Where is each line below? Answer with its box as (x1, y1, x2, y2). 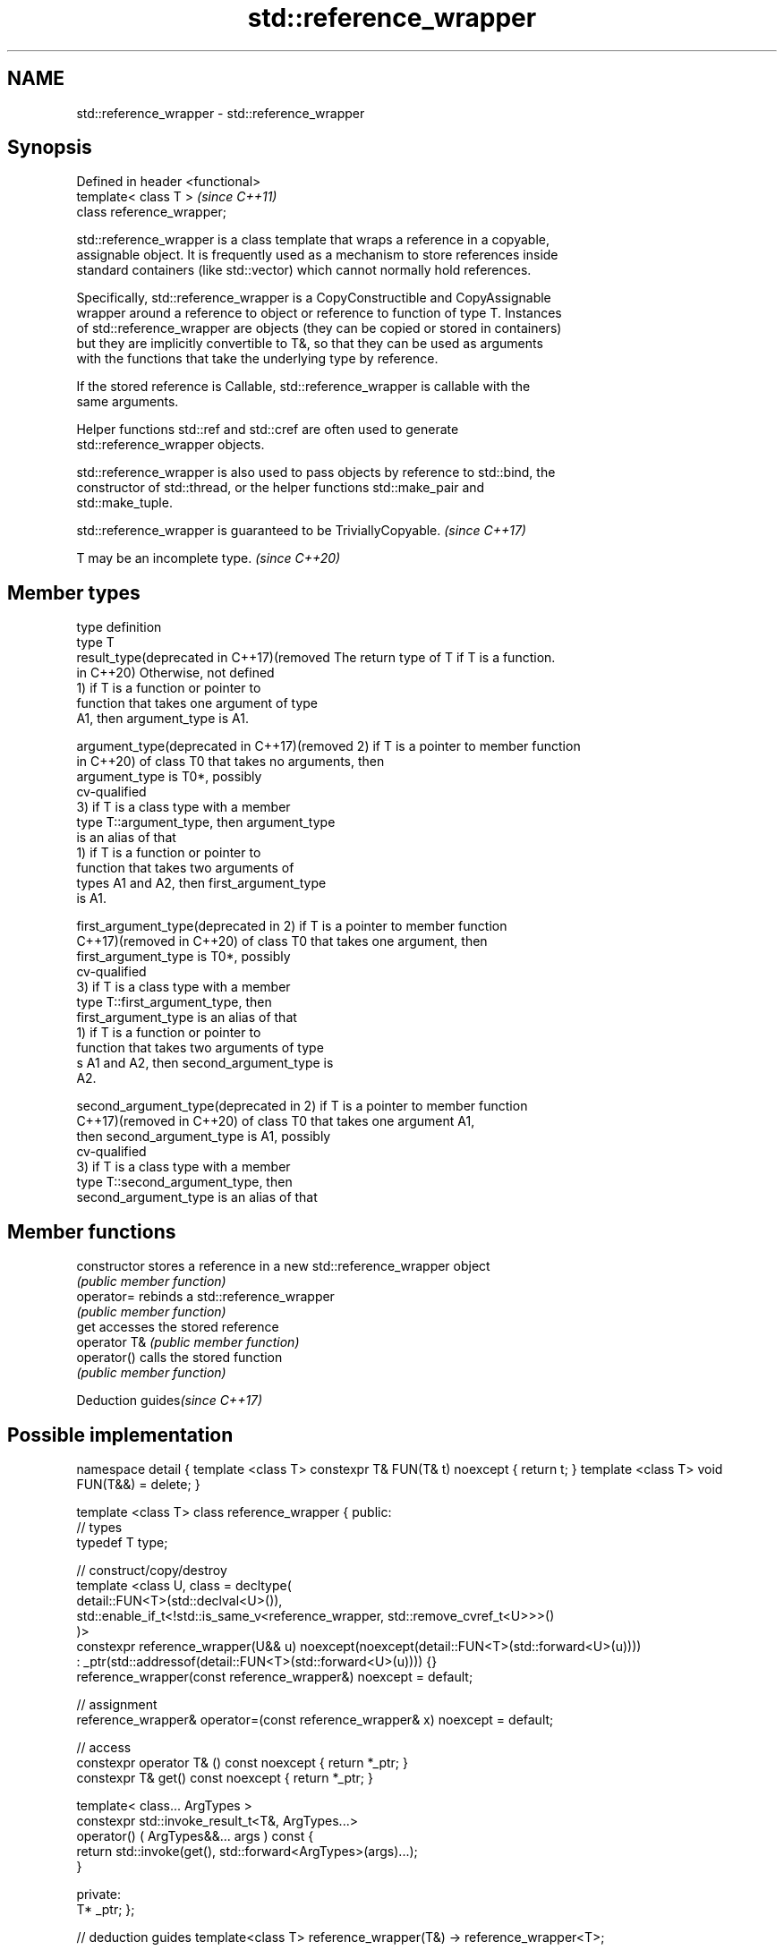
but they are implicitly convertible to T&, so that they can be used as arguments (76, 336, 543, 352)
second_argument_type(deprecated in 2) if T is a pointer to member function (76, 1098, 528, 1114)
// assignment (76, 1696, 158, 1712)
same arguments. (76, 394, 179, 410)
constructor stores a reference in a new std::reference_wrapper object (76, 1258, 490, 1274)
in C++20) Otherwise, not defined (76, 665, 275, 681)
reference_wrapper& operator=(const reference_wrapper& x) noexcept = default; (76, 1711, 554, 1727)
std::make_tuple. (76, 495, 173, 511)
